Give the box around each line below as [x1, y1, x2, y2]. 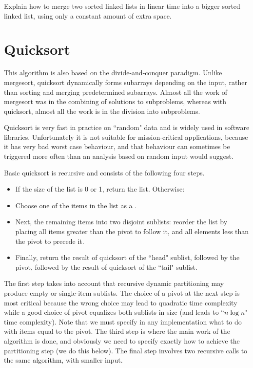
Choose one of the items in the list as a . [15, 200, 137, 210]
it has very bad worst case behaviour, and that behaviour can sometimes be [4, 141, 230, 152]
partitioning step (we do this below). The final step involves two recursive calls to [4, 345, 248, 355]
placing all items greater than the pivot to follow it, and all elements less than [15, 226, 249, 237]
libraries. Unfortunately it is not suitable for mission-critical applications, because [4, 131, 248, 142]
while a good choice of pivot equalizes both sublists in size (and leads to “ [4, 307, 224, 317]
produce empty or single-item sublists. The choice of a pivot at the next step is [4, 288, 240, 298]
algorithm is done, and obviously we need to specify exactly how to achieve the [4, 335, 240, 346]
